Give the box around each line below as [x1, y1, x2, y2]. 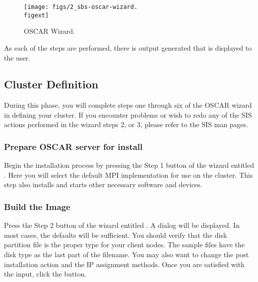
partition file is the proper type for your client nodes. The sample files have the [4, 239, 245, 250]
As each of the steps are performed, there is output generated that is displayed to [4, 42, 252, 53]
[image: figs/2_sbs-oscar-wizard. [24, 3, 138, 10]
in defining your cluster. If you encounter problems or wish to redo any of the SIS [4, 109, 252, 120]
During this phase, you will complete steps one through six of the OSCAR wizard [4, 100, 252, 110]
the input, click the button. [4, 269, 87, 279]
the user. [4, 52, 31, 63]
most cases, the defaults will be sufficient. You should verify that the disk [4, 229, 227, 240]
